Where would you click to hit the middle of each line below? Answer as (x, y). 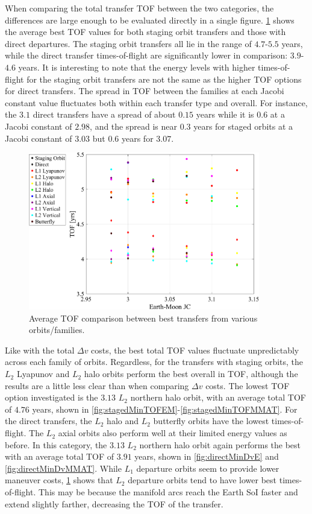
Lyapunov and (43, 374)
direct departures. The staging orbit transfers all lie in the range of (128, 43)
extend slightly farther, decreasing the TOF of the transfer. (114, 503)
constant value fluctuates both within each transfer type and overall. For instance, (156, 102)
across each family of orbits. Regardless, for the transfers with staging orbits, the (154, 362)
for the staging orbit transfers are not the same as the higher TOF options (164, 79)
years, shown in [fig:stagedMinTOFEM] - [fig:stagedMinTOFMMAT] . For (165, 409)
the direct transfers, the (48, 421)
